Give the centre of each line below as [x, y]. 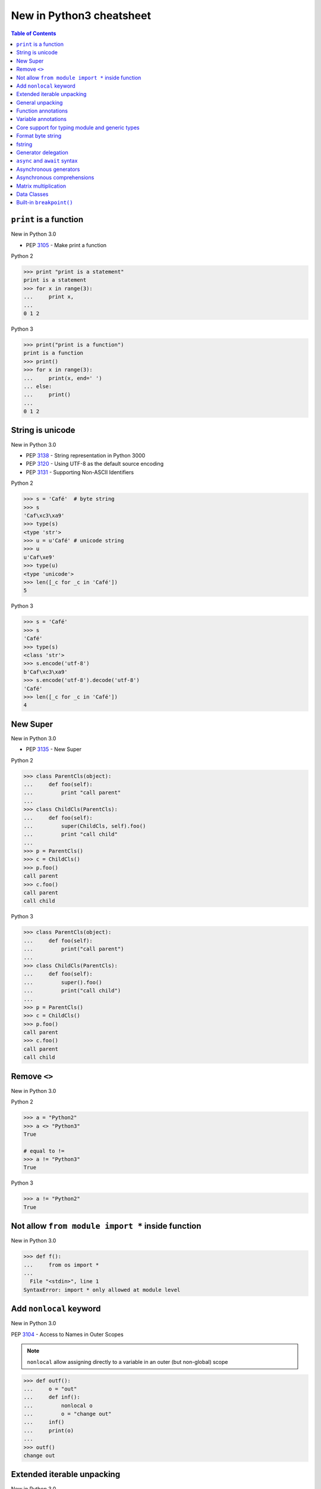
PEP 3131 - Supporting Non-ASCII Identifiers [80, 472]
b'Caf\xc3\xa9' [45, 672]
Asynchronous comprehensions [55, 177]
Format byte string [39, 136]
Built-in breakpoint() [45, 203]
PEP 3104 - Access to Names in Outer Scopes [67, 1334]
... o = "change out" [67, 1414]
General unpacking [40, 102]
